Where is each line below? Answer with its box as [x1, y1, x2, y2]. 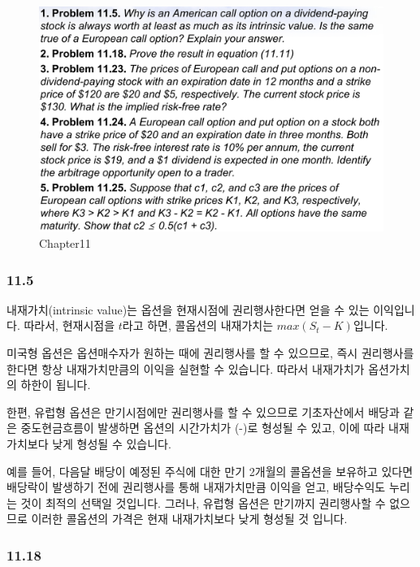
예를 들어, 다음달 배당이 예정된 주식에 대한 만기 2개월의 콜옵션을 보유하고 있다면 [6, 462, 414, 479]
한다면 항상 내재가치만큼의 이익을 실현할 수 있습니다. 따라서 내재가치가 [6, 360, 365, 377]
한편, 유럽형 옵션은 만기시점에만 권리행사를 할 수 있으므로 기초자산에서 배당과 [6, 403, 400, 420]
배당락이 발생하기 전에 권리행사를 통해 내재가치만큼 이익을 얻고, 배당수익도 [6, 478, 386, 496]
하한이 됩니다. [20, 376, 91, 393]
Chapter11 [39, 235, 91, 252]
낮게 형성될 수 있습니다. [52, 435, 171, 452]
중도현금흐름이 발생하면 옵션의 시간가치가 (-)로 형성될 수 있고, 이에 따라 [20, 419, 385, 436]
